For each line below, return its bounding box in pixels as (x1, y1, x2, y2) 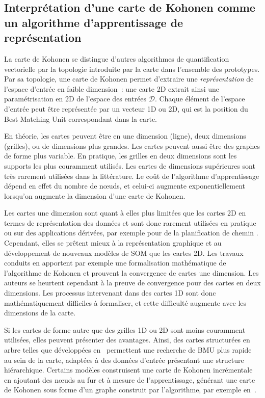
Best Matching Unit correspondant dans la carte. (4, 113, 157, 124)
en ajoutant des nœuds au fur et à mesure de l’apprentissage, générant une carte (4, 374, 255, 385)
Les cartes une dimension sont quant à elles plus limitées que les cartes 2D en (4, 207, 246, 218)
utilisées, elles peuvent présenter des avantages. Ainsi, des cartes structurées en (4, 334, 250, 345)
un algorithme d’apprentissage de (4, 14, 183, 30)
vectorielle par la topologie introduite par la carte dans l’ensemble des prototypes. (4, 63, 260, 74)
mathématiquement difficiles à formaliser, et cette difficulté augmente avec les (4, 297, 247, 308)
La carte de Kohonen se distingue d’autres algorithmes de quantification (4, 53, 229, 64)
